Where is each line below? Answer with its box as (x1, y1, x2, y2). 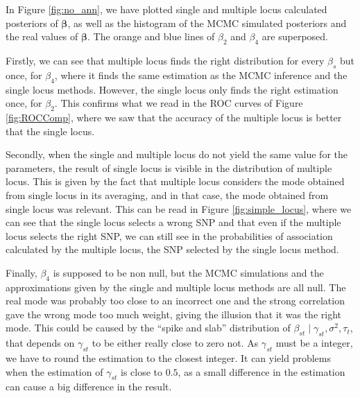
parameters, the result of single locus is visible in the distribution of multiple (6, 160, 332, 175)
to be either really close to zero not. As (92, 336, 259, 350)
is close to (120, 364, 163, 379)
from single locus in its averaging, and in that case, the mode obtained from (6, 187, 329, 202)
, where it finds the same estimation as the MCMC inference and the (54, 67, 348, 82)
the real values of (6, 29, 78, 44)
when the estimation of (6, 364, 103, 379)
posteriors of (6, 15, 58, 30)
